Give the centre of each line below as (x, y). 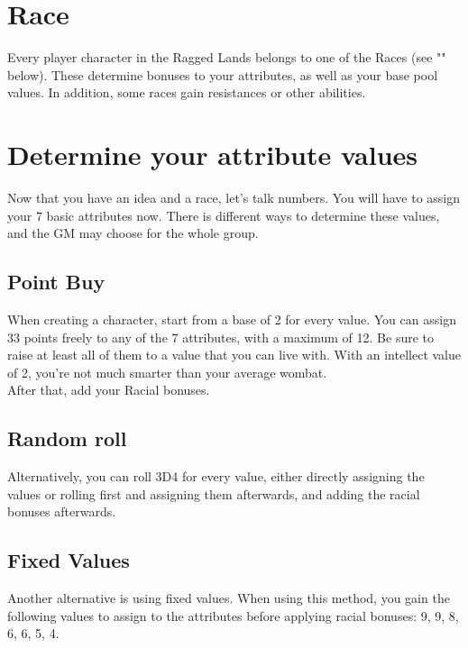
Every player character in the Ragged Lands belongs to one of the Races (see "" (227, 57)
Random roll (67, 438)
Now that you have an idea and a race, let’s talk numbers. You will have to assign (234, 198)
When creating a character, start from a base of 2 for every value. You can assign (232, 319)
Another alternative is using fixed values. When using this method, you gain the (229, 598)
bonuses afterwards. (62, 511)
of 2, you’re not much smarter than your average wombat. (167, 372)
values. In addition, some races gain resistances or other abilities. (187, 92)
